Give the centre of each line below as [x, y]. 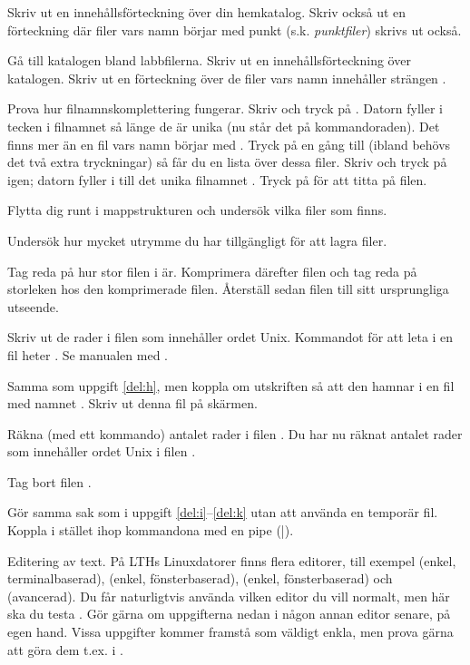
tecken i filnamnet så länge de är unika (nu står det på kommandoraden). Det [224, 126]
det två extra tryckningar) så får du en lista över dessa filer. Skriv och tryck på [227, 162]
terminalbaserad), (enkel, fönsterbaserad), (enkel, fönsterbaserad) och [200, 578]
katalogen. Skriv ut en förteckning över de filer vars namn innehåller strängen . [227, 78]
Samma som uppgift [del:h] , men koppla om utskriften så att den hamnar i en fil [231, 385]
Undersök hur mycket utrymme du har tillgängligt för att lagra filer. [197, 240]
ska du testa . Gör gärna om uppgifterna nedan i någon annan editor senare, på [229, 614]
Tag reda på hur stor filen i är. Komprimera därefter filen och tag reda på [212, 271]
